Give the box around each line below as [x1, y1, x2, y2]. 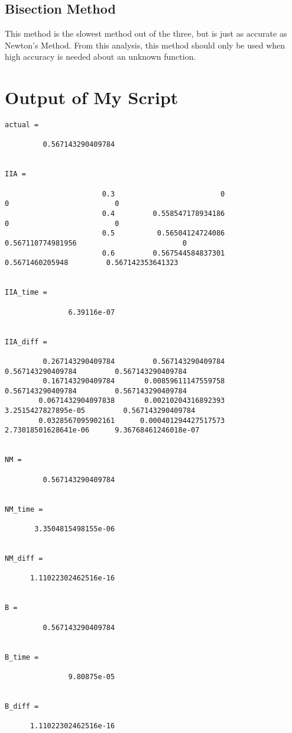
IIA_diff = [5, 337, 47, 346]
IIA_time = [5, 288, 47, 297]
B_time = [5, 653, 39, 661]
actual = [5, 121, 39, 130]
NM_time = [5, 505, 43, 514]
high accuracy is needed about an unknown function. [5, 50, 196, 63]
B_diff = [5, 702, 39, 711]
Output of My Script [5, 85, 179, 109]
